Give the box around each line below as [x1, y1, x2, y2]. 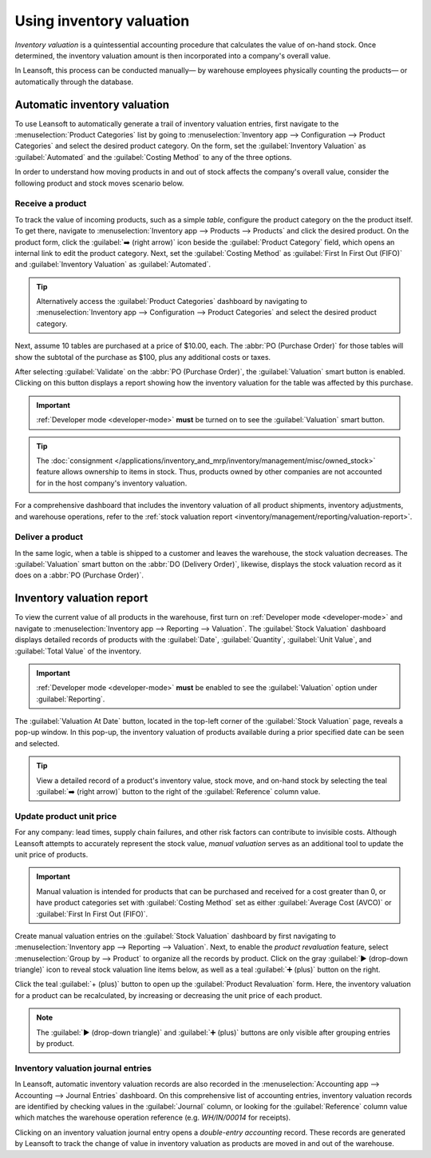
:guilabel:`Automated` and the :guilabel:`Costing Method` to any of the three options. [14, 152, 292, 162]
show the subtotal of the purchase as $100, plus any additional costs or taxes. [14, 352, 271, 361]
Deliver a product [14, 532, 84, 543]
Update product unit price [14, 810, 117, 821]
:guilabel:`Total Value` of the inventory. [14, 646, 142, 656]
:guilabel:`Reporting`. [36, 694, 105, 704]
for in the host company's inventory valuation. [36, 478, 188, 488]
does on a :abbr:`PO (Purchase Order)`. [14, 570, 144, 580]
